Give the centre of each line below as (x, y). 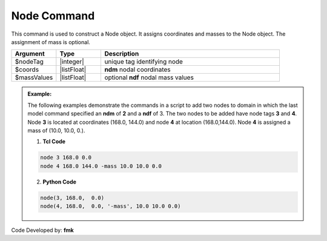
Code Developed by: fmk (42, 230)
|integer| (72, 62)
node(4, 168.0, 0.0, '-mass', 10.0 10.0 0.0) (111, 206)
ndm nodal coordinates (137, 69)
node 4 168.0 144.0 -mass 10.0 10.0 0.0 (101, 166)
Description (122, 54)
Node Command (53, 16)
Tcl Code (54, 141)
